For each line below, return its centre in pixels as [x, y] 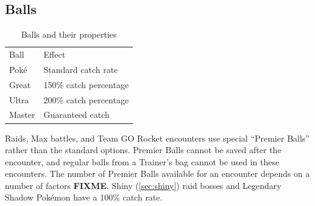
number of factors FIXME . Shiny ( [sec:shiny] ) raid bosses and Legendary [143, 185]
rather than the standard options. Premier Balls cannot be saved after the [143, 150]
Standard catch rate [81, 69]
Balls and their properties [69, 34]
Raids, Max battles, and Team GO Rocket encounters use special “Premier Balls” [157, 138]
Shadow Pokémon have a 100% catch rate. [84, 197]
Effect [55, 54]
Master [22, 115]
